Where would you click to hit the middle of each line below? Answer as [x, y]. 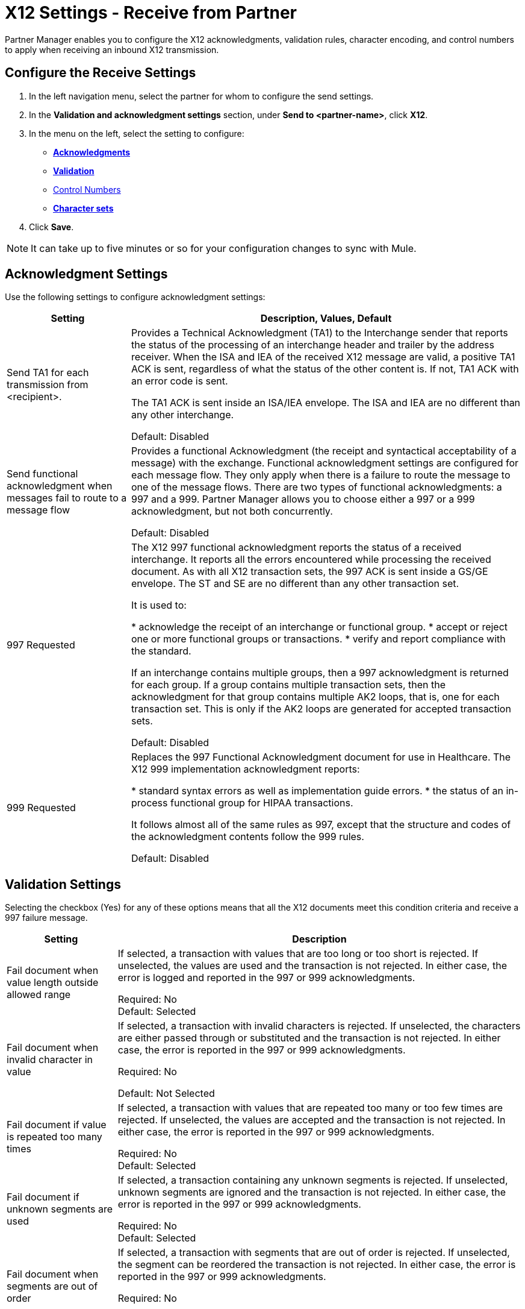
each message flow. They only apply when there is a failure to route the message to [321, 475]
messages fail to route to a [67, 498]
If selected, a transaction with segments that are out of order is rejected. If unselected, [314, 1253]
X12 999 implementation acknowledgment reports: [245, 769]
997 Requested [41, 645]
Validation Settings [63, 884]
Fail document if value [57, 1125]
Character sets [83, 208]
